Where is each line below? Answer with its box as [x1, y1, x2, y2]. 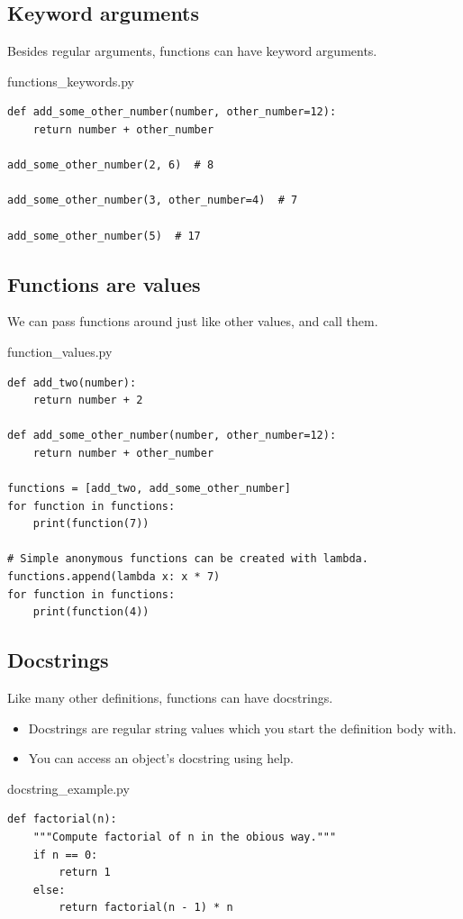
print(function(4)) [32, 605, 150, 619]
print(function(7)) [32, 517, 150, 531]
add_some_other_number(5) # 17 [7, 229, 201, 242]
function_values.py [7, 341, 113, 360]
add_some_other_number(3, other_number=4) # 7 [7, 194, 298, 207]
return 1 [59, 866, 111, 879]
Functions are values [7, 269, 201, 297]
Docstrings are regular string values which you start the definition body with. [28, 718, 457, 737]
